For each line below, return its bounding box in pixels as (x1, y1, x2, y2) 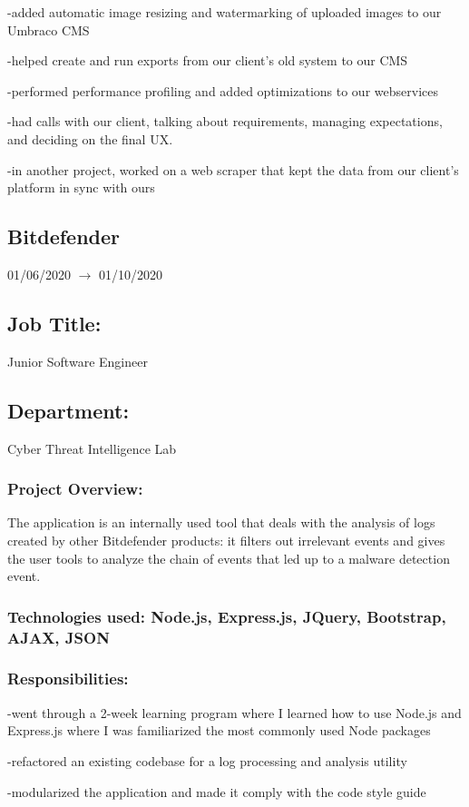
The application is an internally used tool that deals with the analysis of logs (7, 513, 435, 532)
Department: (7, 396, 130, 424)
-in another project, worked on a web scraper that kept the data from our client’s (7, 160, 459, 179)
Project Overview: (7, 477, 143, 500)
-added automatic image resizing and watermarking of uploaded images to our (7, 3, 442, 21)
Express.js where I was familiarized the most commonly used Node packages (7, 721, 431, 740)
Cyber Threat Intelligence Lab (7, 438, 177, 458)
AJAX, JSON (7, 625, 110, 648)
